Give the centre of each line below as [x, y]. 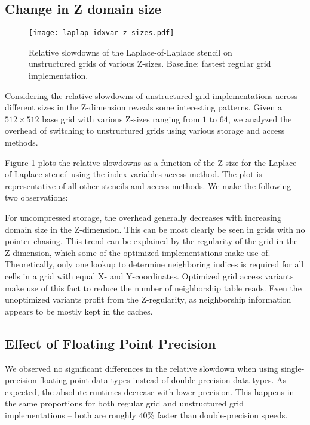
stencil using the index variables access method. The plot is [154, 174]
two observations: [36, 197]
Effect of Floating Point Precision [111, 343]
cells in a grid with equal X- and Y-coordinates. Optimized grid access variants [149, 275]
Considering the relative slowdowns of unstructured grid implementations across [151, 95]
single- [293, 368]
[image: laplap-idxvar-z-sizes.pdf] [102, 33]
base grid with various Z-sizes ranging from [121, 118]
